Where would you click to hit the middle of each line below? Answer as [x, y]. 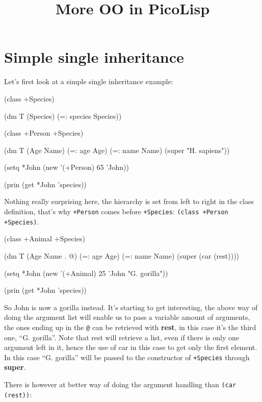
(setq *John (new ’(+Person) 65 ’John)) [67, 167]
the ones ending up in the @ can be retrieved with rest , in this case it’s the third [130, 327]
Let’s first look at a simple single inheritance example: [89, 81]
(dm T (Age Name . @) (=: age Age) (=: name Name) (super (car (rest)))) [122, 255]
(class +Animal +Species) [45, 238]
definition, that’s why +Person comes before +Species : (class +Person [116, 211]
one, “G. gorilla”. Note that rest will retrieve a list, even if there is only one [122, 337]
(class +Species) [29, 98]
